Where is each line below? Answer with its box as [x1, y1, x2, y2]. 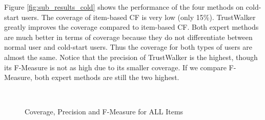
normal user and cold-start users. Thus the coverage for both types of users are [4, 42, 252, 52]
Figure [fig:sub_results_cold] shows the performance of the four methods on [4, 2, 244, 12]
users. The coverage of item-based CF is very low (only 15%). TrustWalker [21, 11, 256, 22]
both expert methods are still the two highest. [34, 72, 179, 83]
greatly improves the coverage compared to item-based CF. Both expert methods [4, 22, 259, 32]
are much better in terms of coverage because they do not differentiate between [4, 31, 253, 42]
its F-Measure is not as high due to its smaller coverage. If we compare [4, 62, 227, 72]
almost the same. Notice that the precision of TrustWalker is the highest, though [4, 51, 258, 62]
